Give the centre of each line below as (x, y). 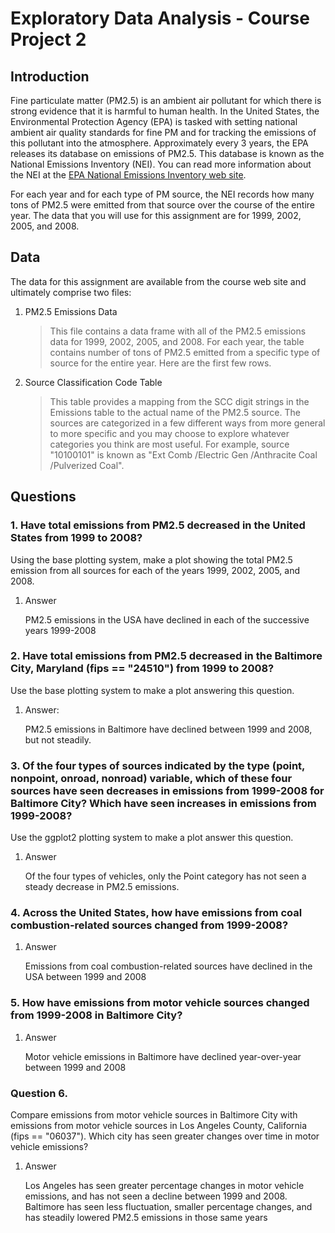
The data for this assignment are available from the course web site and (158, 281)
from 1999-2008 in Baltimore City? (96, 1015)
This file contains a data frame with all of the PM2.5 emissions (178, 331)
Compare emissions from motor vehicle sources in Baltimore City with (154, 1114)
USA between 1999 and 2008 (85, 977)
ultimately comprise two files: (71, 292)
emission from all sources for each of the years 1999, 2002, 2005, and (155, 570)
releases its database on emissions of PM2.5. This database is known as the (167, 153)
